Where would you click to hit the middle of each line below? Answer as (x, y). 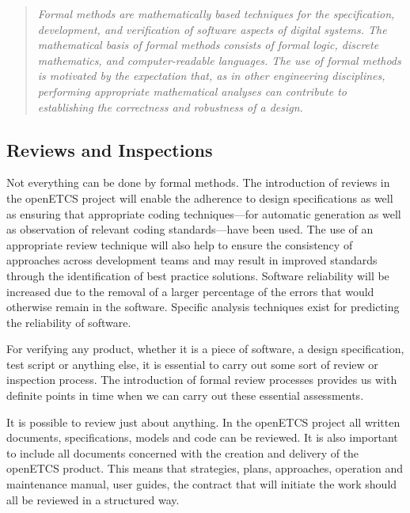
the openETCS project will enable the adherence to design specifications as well (200, 198)
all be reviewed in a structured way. (93, 499)
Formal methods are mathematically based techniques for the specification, (216, 13)
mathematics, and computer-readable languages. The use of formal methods (219, 60)
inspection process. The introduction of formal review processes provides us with (202, 380)
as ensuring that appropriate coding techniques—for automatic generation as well (204, 213)
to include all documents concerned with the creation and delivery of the (183, 452)
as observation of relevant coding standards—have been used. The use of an (190, 229)
